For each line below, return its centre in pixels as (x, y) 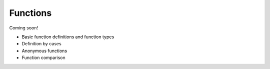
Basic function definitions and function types (68, 37)
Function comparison (43, 58)
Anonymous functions (44, 51)
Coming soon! (24, 28)
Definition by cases (42, 44)
